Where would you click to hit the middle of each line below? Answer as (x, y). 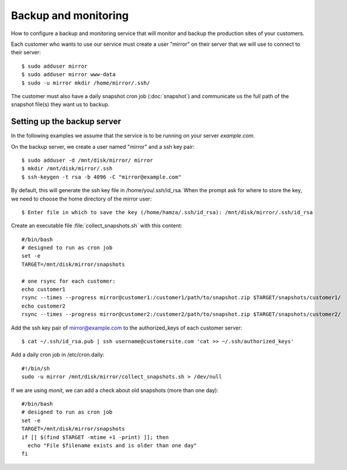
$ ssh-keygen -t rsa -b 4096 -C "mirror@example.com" (101, 177)
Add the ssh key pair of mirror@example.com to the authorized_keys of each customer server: (127, 328)
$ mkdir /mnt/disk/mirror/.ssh (67, 169)
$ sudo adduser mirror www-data (69, 75)
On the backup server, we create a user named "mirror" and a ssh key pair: (103, 146)
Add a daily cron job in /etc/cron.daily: (58, 355)
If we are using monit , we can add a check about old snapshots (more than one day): (115, 390)
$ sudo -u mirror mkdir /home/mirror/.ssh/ (86, 83)
